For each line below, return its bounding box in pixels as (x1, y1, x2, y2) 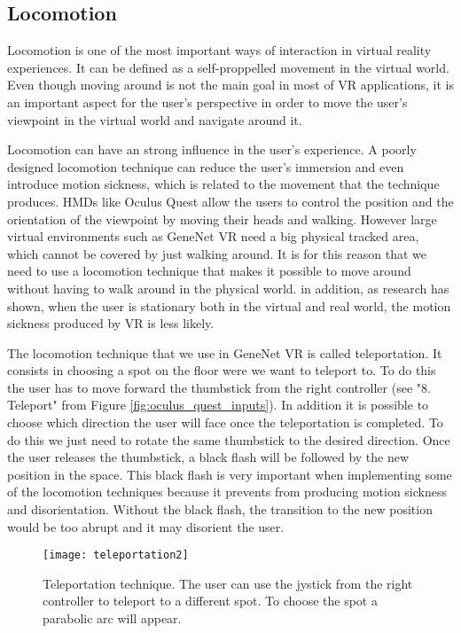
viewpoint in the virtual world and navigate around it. (7, 110, 302, 129)
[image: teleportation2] (43, 549, 189, 562)
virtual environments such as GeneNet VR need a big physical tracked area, (7, 227, 419, 246)
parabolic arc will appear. (43, 609, 182, 628)
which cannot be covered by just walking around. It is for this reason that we (7, 244, 426, 262)
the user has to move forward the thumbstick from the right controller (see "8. (7, 378, 431, 396)
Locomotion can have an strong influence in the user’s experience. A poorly (7, 140, 417, 159)
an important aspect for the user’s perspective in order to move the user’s (7, 92, 408, 111)
